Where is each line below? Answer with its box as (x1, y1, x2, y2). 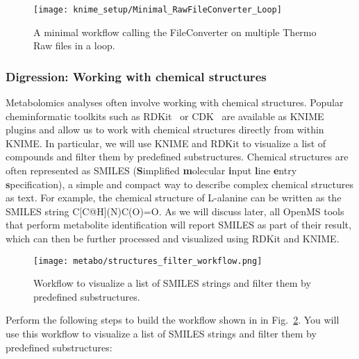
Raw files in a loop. (33, 38, 115, 53)
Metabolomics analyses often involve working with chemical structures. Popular (6, 95, 344, 110)
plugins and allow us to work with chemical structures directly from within (6, 122, 324, 137)
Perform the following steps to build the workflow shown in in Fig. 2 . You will (6, 312, 340, 327)
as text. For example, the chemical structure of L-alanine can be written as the (6, 190, 342, 205)
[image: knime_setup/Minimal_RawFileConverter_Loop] (33, 5, 282, 15)
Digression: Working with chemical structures (6, 67, 267, 85)
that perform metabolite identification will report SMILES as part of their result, (6, 217, 351, 232)
